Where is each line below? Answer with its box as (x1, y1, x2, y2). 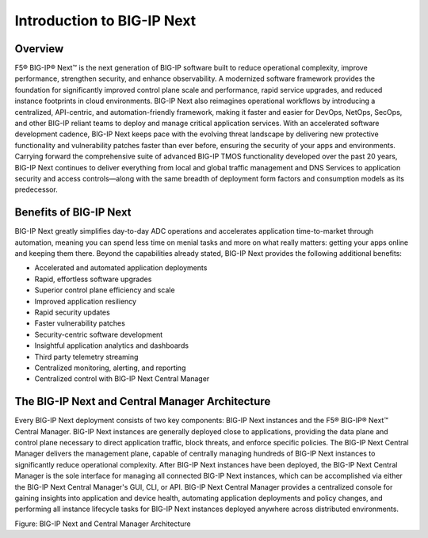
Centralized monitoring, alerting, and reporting (34, 363, 186, 372)
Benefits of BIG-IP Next (14, 206, 132, 219)
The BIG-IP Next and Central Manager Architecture (14, 395, 271, 408)
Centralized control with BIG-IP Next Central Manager (34, 374, 210, 383)
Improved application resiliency (34, 296, 137, 306)
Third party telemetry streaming (34, 352, 139, 361)
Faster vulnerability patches (34, 319, 126, 328)
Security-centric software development (34, 330, 163, 339)
